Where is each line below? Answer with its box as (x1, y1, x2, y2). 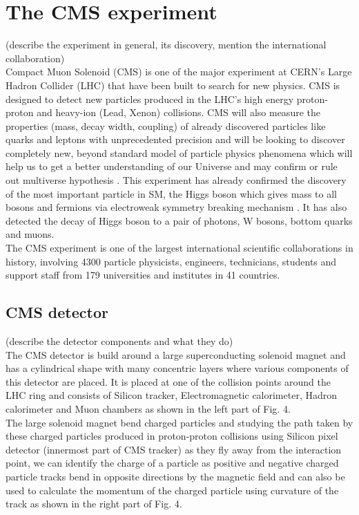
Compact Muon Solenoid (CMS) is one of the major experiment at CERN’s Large (6, 64, 352, 79)
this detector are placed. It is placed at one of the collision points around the (6, 374, 331, 388)
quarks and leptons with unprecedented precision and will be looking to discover (6, 132, 345, 147)
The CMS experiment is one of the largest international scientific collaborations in (6, 241, 353, 255)
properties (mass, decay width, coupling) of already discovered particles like (6, 118, 326, 133)
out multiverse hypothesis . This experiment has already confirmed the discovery (6, 173, 347, 187)
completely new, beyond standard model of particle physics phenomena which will (6, 145, 353, 160)
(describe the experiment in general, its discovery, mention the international (6, 37, 327, 52)
